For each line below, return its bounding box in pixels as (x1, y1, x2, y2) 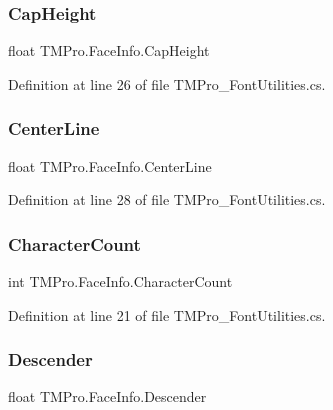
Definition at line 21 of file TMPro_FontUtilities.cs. (8, 304, 326, 325)
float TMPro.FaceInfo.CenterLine (8, 155, 212, 176)
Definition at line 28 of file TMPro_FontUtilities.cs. (8, 189, 326, 210)
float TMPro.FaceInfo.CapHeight (8, 40, 210, 61)
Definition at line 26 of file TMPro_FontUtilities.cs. (8, 73, 326, 94)
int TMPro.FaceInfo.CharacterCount (8, 271, 233, 292)
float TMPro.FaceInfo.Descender (8, 386, 207, 407)
